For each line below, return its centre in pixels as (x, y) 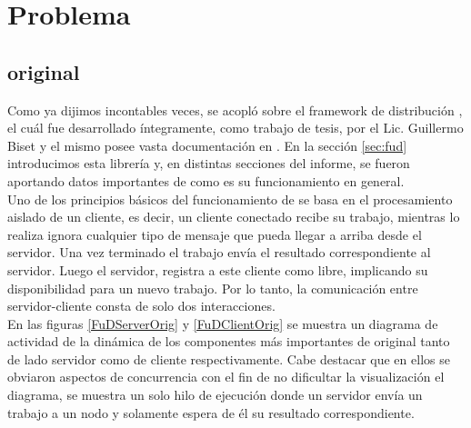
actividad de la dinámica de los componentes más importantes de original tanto (229, 341)
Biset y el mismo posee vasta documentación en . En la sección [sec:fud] (207, 145)
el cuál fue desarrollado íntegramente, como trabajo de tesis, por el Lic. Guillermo (235, 128)
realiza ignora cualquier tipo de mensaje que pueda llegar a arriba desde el (215, 234)
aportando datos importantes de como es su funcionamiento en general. (206, 180)
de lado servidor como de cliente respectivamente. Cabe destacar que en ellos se (229, 358)
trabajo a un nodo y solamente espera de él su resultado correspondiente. (211, 412)
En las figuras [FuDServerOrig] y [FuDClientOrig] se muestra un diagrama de (223, 323)
